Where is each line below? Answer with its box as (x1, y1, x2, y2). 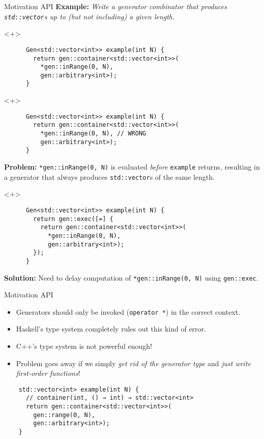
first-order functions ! (16, 368, 80, 378)
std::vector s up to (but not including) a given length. (4, 11, 175, 21)
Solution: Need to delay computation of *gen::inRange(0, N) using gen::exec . (4, 272, 258, 283)
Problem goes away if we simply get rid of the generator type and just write (16, 358, 251, 368)
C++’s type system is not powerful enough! (16, 341, 152, 351)
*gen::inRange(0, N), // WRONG (40, 130, 146, 138)
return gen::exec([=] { (33, 215, 113, 223)
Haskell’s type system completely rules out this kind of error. (16, 323, 206, 334)
